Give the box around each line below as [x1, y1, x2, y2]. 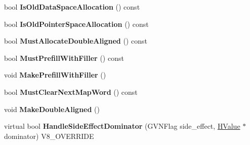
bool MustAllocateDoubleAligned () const [4, 35, 147, 46]
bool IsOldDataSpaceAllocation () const [4, 2, 140, 12]
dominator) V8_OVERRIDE [4, 130, 94, 141]
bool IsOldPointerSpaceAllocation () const [4, 18, 149, 29]
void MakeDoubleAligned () [4, 103, 100, 114]
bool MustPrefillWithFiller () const [4, 52, 124, 63]
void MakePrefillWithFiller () [4, 69, 106, 80]
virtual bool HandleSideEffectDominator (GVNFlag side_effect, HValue [4, 121, 240, 131]
